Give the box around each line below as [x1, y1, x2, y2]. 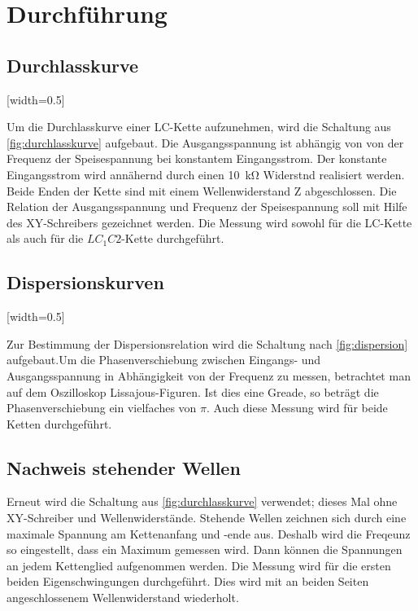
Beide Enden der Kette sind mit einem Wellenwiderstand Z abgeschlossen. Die [7, 182, 397, 199]
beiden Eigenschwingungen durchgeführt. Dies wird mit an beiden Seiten [7, 573, 369, 590]
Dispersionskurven [7, 270, 164, 295]
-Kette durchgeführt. [121, 230, 224, 247]
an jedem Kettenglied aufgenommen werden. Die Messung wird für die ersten [7, 556, 391, 574]
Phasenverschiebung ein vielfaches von [7, 399, 197, 416]
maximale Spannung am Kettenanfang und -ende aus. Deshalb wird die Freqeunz [7, 525, 411, 542]
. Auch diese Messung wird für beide [207, 399, 388, 416]
